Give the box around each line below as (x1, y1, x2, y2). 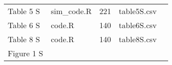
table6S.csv (119, 19, 157, 31)
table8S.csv (119, 33, 157, 45)
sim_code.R (51, 5, 92, 16)
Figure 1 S (8, 48, 43, 59)
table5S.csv (119, 5, 157, 16)
